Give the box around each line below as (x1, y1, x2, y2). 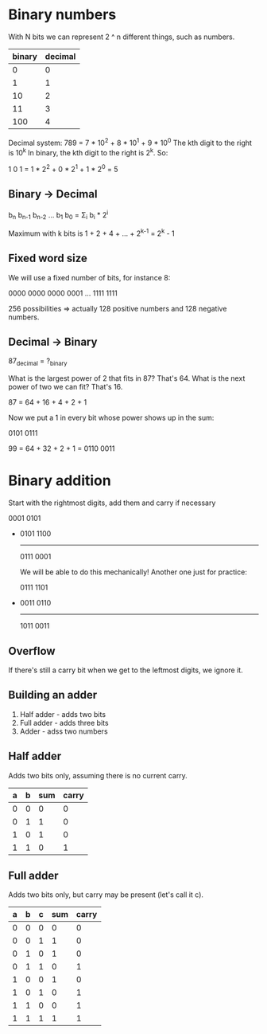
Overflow (8, 644, 56, 658)
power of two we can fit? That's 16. (8, 382, 123, 392)
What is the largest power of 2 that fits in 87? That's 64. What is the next (8, 374, 246, 383)
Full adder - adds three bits (19, 718, 109, 727)
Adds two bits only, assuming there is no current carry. (8, 770, 188, 780)
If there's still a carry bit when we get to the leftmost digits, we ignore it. (8, 665, 244, 675)
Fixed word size (8, 252, 87, 265)
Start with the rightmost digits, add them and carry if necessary (8, 498, 216, 507)
